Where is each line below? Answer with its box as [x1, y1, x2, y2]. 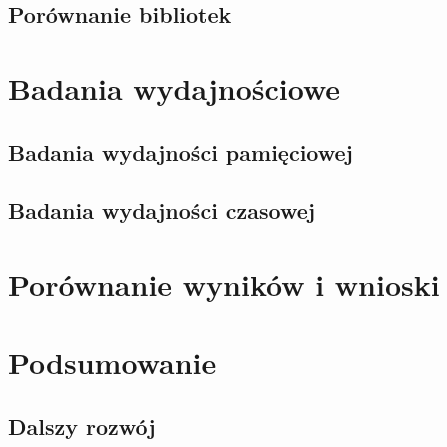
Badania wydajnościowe [8, 67, 341, 108]
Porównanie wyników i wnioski [8, 263, 440, 304]
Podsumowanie [8, 342, 217, 383]
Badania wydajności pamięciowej [8, 136, 353, 167]
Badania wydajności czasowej [8, 195, 316, 226]
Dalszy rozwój [8, 410, 156, 441]
